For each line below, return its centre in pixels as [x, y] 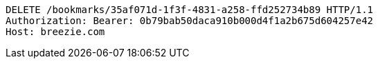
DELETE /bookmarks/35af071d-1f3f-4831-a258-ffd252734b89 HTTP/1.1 [190, 10]
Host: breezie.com [55, 32]
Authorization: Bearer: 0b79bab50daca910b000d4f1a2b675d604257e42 [190, 21]
